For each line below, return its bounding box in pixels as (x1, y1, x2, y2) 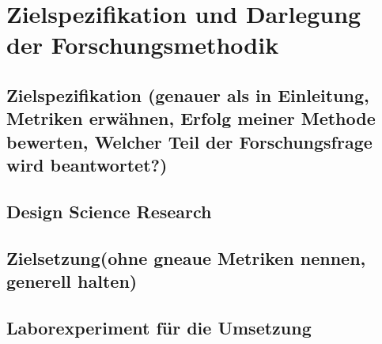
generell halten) (6, 269, 138, 293)
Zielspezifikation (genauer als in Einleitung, (6, 82, 369, 107)
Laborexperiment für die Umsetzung (6, 315, 312, 339)
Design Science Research (6, 198, 212, 223)
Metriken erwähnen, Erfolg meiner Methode (6, 106, 376, 130)
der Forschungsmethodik (6, 28, 279, 61)
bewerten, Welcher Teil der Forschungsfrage (6, 129, 373, 153)
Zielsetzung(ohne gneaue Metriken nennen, (6, 245, 366, 270)
